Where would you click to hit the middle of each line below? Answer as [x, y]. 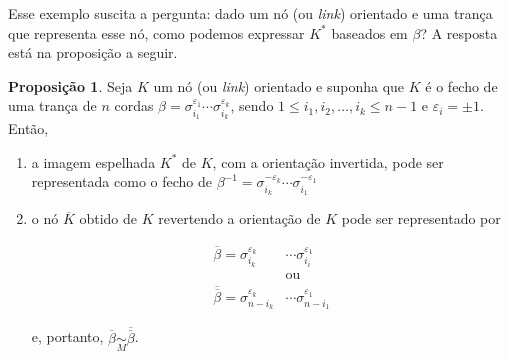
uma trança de [52, 105]
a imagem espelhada [93, 161]
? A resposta [459, 32]
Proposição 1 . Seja [70, 85]
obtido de [108, 218]
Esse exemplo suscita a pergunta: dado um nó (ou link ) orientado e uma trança [250, 13]
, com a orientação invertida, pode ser [328, 161]
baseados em [369, 32]
